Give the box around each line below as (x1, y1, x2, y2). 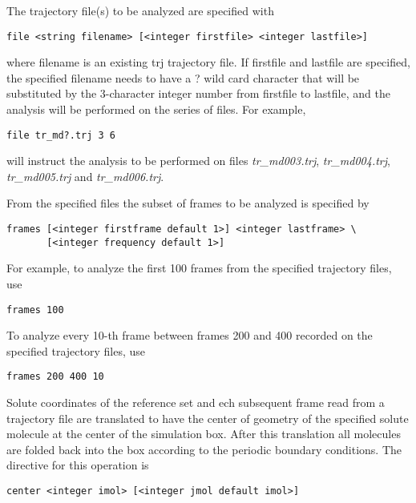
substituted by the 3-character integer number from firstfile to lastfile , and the (6, 85, 390, 102)
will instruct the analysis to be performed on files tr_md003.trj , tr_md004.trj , (6, 152, 390, 169)
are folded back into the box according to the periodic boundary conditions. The (6, 441, 402, 457)
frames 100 (6, 304, 64, 316)
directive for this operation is (6, 457, 149, 473)
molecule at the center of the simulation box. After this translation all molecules (6, 425, 401, 442)
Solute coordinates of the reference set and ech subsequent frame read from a (6, 394, 385, 411)
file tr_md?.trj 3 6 (6, 129, 116, 141)
